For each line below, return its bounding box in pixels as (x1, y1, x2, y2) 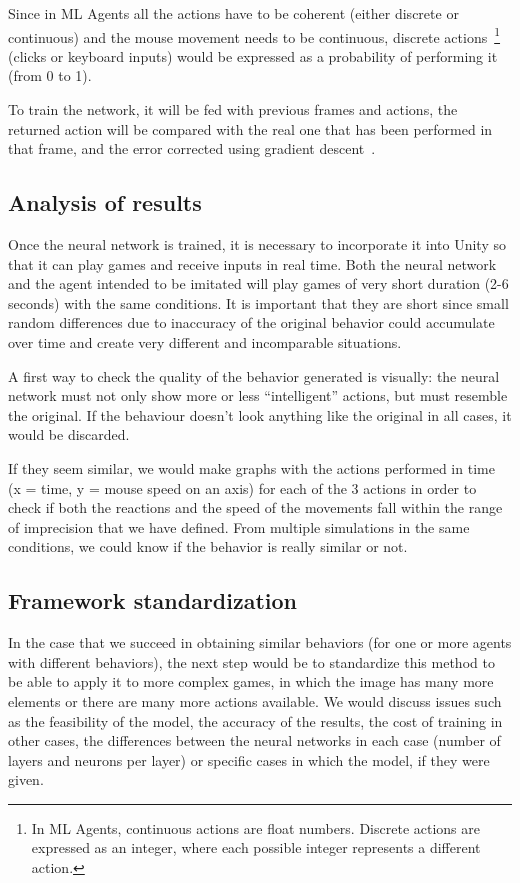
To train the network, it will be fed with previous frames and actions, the (8, 99, 458, 120)
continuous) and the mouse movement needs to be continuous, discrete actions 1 (8, 23, 501, 47)
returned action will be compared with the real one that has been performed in (8, 118, 493, 139)
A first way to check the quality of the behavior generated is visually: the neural (8, 365, 500, 386)
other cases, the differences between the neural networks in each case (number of (8, 730, 501, 751)
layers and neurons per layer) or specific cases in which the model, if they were (8, 749, 490, 770)
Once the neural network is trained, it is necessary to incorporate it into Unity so (8, 234, 506, 255)
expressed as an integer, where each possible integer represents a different (31, 837, 481, 858)
